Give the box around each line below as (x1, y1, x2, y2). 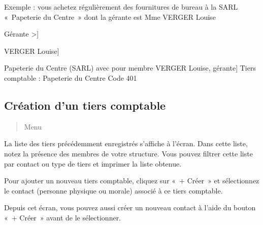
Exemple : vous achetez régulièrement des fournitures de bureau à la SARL (4, 2, 238, 12)
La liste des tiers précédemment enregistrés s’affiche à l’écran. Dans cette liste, (4, 138, 248, 149)
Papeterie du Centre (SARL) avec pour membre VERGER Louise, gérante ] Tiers (4, 62, 256, 73)
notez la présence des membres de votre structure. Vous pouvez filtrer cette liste (4, 148, 253, 158)
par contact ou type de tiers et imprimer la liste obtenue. (4, 158, 182, 169)
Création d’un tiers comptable (4, 97, 166, 113)
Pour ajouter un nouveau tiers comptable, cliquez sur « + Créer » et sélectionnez (4, 175, 259, 186)
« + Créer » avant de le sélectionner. (4, 212, 121, 222)
